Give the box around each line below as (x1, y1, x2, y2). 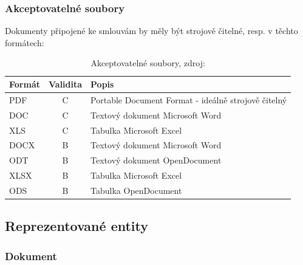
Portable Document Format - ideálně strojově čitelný (90, 93, 287, 106)
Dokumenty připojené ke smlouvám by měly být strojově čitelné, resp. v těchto (5, 24, 298, 37)
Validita (48, 78, 83, 90)
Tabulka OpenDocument (90, 184, 182, 196)
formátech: (5, 36, 44, 49)
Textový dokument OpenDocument (90, 154, 222, 167)
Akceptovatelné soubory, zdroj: (90, 57, 205, 69)
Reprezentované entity (5, 216, 148, 235)
